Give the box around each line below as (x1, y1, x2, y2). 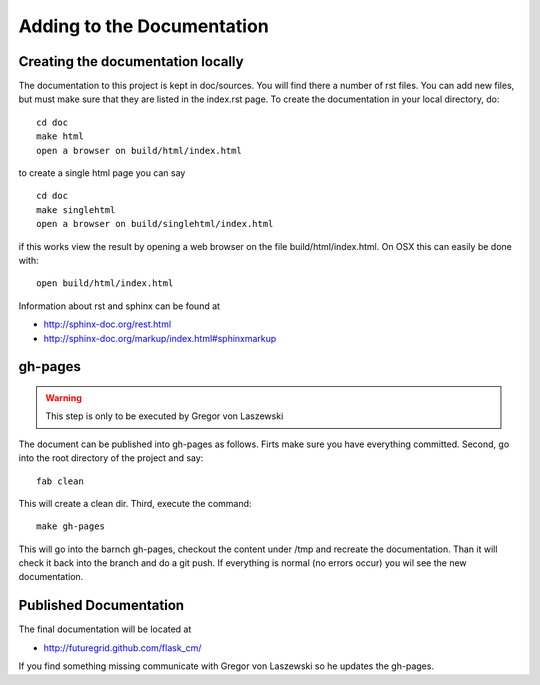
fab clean (36, 475, 84, 487)
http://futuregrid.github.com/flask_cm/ (43, 641, 202, 654)
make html (36, 131, 84, 142)
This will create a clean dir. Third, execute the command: (18, 497, 252, 509)
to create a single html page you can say (18, 167, 186, 179)
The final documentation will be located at (18, 623, 192, 635)
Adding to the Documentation (18, 15, 269, 37)
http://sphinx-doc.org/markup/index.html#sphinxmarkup (43, 332, 277, 344)
